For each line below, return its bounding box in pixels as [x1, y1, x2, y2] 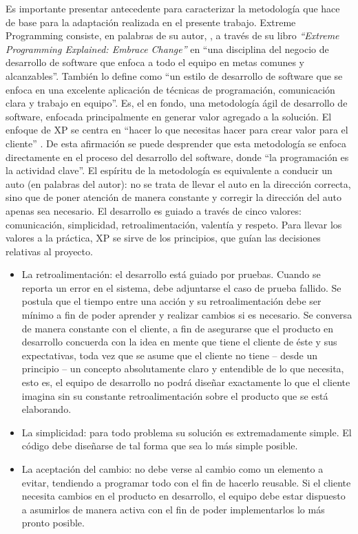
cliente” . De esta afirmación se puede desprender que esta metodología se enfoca [6, 136, 346, 150]
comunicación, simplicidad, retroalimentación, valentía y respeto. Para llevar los [6, 217, 342, 231]
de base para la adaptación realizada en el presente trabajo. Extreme [6, 14, 296, 29]
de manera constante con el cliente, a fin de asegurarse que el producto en [21, 321, 334, 335]
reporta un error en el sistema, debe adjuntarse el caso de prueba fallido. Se [21, 280, 341, 295]
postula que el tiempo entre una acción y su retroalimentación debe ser [21, 294, 322, 308]
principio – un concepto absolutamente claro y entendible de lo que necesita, [21, 361, 344, 376]
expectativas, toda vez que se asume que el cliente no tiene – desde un [21, 348, 317, 362]
